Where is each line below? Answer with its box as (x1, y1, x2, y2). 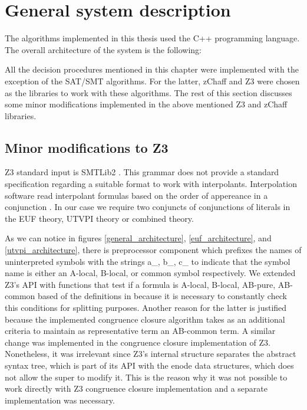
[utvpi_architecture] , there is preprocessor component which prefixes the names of (5, 244, 302, 256)
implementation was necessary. (5, 393, 115, 406)
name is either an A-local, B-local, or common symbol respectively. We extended (5, 267, 296, 279)
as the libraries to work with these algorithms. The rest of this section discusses (5, 86, 292, 99)
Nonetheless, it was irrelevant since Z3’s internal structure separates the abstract (5, 347, 296, 360)
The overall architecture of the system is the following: (5, 43, 202, 55)
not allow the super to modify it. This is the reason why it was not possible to (5, 370, 288, 383)
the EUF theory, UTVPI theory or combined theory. (5, 212, 194, 224)
